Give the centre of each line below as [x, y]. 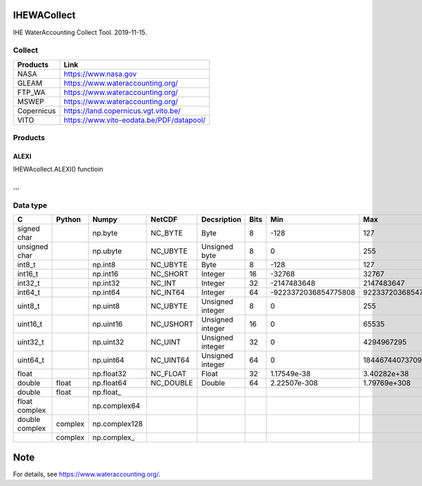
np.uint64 [108, 360]
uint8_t [28, 306]
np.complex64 [116, 406]
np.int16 [105, 274]
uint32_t [31, 343]
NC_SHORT [170, 274]
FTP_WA [31, 92]
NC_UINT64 [170, 360]
